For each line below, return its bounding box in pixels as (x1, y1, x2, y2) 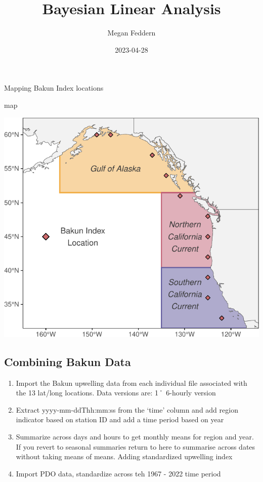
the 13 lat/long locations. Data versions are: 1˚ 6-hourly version (16, 387, 216, 398)
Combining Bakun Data (4, 353, 131, 369)
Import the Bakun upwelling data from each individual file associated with (16, 377, 247, 388)
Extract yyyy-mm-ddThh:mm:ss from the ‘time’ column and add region (16, 404, 238, 415)
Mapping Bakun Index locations (4, 83, 104, 93)
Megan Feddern (107, 27, 156, 38)
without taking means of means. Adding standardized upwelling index (16, 451, 233, 462)
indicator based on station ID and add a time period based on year (16, 414, 224, 425)
